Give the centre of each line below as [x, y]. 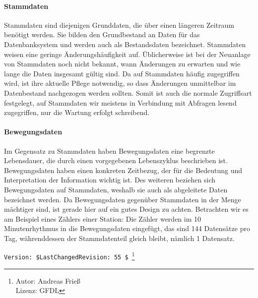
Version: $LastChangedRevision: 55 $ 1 [69, 256]
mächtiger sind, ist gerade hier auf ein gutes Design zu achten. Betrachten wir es [126, 209]
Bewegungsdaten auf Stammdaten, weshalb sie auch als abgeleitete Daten [116, 189]
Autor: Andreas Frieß [48, 280]
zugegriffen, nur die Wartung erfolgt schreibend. [77, 112]
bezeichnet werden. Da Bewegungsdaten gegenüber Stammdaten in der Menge [123, 199]
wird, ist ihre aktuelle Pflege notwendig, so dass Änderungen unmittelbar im [120, 83]
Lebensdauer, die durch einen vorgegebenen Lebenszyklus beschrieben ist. [116, 160]
